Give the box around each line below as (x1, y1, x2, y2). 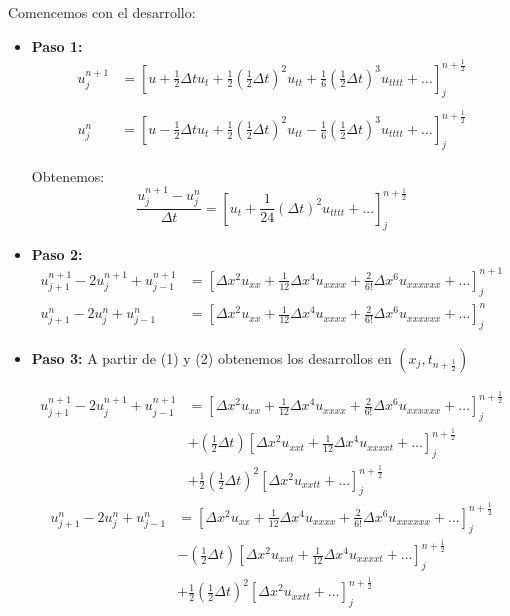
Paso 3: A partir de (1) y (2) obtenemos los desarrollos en (31, 347, 392, 368)
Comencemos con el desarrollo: (8, 2, 196, 22)
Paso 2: (31, 243, 83, 264)
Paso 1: (31, 35, 83, 56)
